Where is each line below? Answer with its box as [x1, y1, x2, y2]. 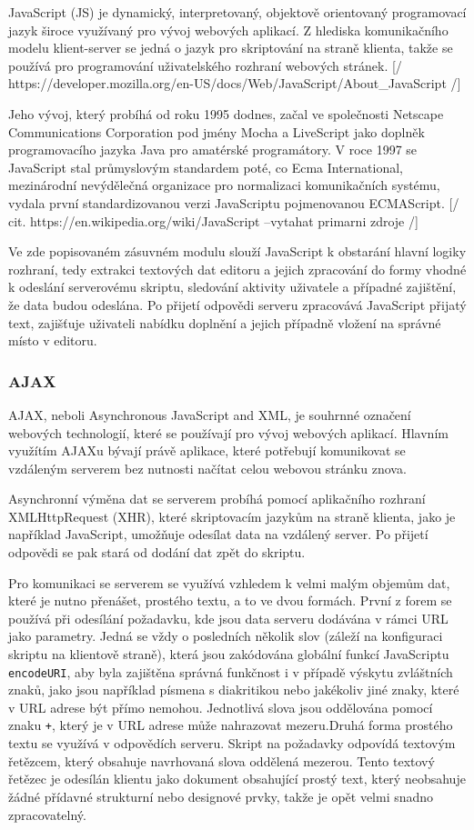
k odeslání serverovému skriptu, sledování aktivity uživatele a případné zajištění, [8, 277, 457, 296]
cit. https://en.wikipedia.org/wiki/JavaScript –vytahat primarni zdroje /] [8, 211, 419, 230]
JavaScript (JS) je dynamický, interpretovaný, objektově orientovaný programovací [8, 3, 467, 21]
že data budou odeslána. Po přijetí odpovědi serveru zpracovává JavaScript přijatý [8, 295, 467, 314]
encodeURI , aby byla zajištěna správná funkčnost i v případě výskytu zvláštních [8, 662, 453, 681]
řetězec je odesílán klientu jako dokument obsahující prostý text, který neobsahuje [8, 769, 466, 788]
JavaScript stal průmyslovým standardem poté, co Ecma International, [8, 157, 404, 176]
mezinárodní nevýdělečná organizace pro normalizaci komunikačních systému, [8, 175, 440, 195]
